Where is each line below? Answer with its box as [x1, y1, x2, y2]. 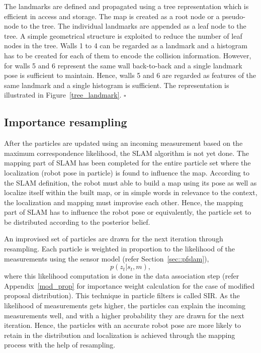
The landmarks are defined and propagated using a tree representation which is [4, 1, 249, 11]
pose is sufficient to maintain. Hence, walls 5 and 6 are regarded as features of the [4, 70, 256, 80]
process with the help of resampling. [4, 339, 116, 350]
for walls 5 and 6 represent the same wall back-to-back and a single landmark [4, 60, 242, 70]
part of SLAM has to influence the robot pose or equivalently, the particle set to [4, 207, 251, 217]
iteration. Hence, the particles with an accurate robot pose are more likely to [4, 320, 241, 330]
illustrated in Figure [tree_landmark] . [4, 90, 122, 100]
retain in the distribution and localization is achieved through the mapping [4, 329, 235, 340]
